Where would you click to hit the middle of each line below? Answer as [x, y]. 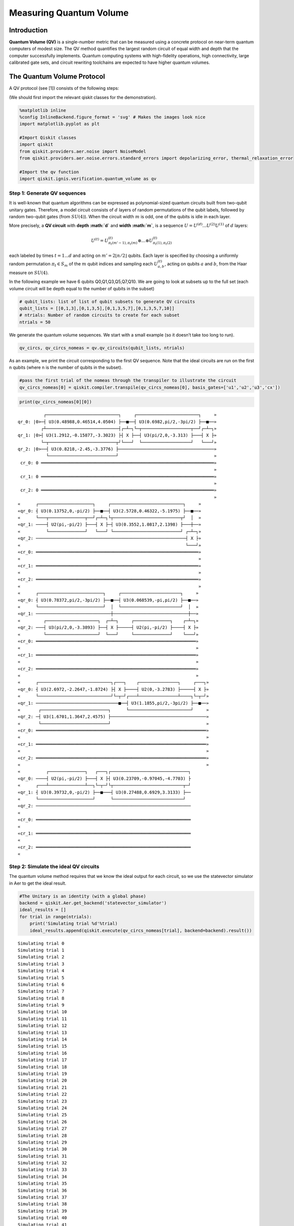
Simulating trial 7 [41, 991]
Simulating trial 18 [42, 1067]
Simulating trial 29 [42, 1142]
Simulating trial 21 [42, 1087]
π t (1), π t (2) [162, 243]
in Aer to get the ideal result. [38, 883]
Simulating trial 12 [42, 1026]
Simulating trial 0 [41, 943]
